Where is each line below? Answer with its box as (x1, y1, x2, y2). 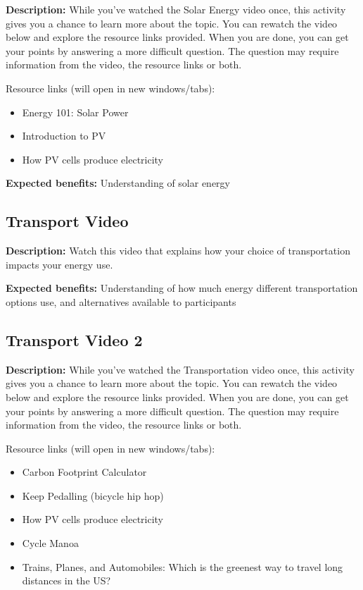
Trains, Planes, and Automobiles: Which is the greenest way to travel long (22, 559, 343, 574)
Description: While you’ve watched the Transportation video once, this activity (6, 362, 355, 376)
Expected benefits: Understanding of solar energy (6, 176, 230, 190)
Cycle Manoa (22, 536, 79, 551)
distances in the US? (22, 573, 111, 588)
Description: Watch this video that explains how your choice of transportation (6, 243, 350, 258)
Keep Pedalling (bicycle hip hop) (22, 488, 164, 503)
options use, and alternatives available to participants (6, 294, 236, 309)
